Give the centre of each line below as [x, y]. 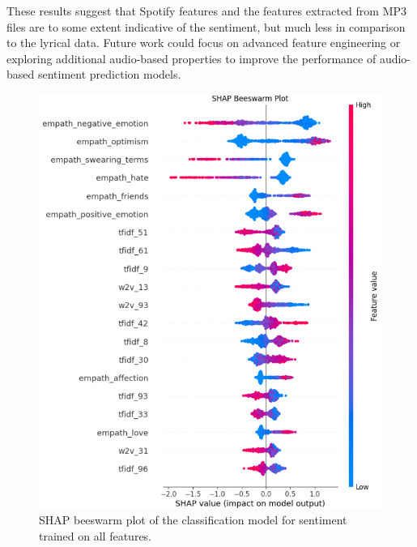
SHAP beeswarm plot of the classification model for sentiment [193, 520]
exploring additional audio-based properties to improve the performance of [191, 58]
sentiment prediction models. [109, 74]
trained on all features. [96, 535]
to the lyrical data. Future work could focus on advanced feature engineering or [204, 43]
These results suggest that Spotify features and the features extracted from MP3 [207, 11]
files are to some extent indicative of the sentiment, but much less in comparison [206, 26]
